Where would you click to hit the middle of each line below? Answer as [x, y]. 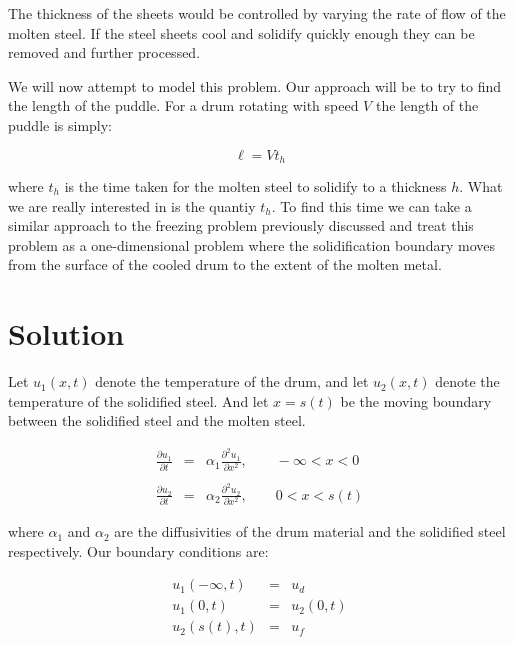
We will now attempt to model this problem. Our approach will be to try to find [254, 85]
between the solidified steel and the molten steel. [157, 420]
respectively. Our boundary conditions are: [138, 550]
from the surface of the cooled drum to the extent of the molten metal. [225, 264]
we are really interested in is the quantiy [132, 205]
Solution [66, 333]
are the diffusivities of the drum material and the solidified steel [310, 531]
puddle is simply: [60, 124]
